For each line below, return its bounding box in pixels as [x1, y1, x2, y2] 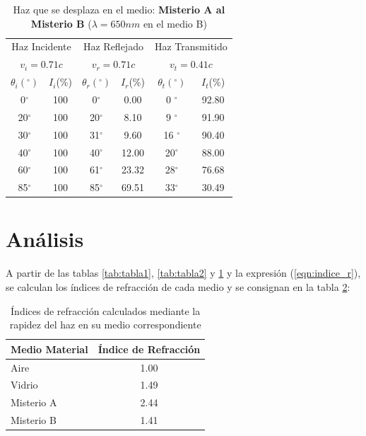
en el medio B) [143, 16, 207, 30]
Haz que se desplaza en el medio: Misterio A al [13, 2, 225, 16]
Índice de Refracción [98, 341, 201, 356]
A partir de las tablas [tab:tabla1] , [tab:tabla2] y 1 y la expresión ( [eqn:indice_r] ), [6, 265, 361, 280]
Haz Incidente [11, 39, 71, 54]
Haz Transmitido [154, 39, 228, 54]
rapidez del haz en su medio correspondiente [9, 317, 201, 332]
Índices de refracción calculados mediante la [11, 303, 201, 318]
